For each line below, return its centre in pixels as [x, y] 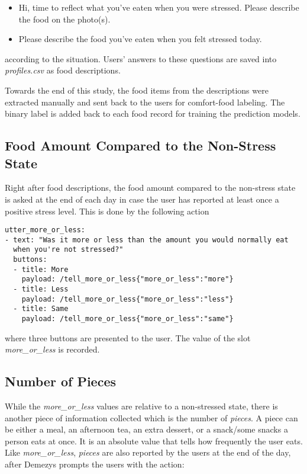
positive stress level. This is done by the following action [107, 211]
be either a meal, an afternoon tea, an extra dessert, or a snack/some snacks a [146, 429]
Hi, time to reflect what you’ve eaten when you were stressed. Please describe [159, 7]
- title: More [41, 269]
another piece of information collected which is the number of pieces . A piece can [151, 417]
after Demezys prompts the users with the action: [95, 464]
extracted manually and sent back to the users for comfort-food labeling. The [145, 102]
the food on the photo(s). [64, 19]
